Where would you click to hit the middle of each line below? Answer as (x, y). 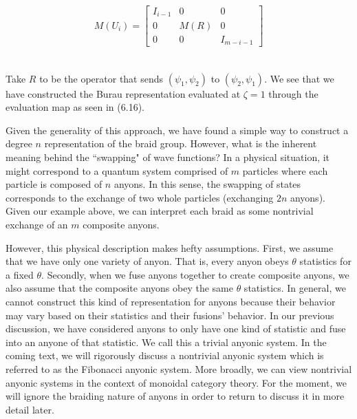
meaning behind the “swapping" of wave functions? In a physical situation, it (168, 157)
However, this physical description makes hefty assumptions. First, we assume (170, 247)
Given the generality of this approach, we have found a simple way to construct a (177, 130)
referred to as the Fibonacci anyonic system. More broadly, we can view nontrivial (179, 368)
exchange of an (37, 224)
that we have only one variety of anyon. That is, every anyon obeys (147, 261)
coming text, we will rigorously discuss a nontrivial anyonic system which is (165, 355)
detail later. (30, 409)
